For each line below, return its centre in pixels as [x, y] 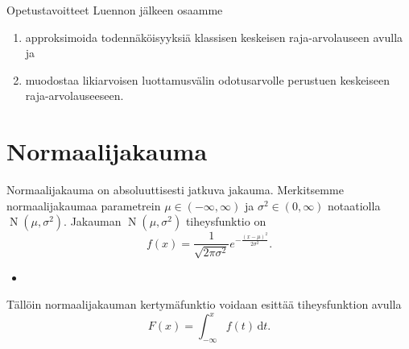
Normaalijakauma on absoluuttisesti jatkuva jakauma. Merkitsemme [175, 190]
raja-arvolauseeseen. [74, 96]
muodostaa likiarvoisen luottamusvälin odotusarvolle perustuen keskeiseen [207, 79]
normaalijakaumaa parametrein [84, 205]
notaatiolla [354, 205]
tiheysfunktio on [226, 221]
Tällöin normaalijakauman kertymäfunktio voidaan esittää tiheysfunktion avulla [204, 304]
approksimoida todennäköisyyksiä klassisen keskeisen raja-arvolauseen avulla [214, 37]
